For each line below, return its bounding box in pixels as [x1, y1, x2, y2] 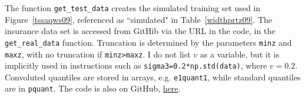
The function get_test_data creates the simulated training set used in [5, 2, 261, 13]
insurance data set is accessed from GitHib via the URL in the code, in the [5, 25, 276, 37]
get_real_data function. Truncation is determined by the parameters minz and [5, 36, 292, 48]
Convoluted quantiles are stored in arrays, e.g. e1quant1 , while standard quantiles [5, 70, 301, 83]
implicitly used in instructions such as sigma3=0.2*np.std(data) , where [5, 59, 267, 72]
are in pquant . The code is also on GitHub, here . [5, 82, 181, 94]
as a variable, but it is [200, 48, 280, 60]
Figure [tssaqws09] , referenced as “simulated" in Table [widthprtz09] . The [5, 13, 273, 25]
